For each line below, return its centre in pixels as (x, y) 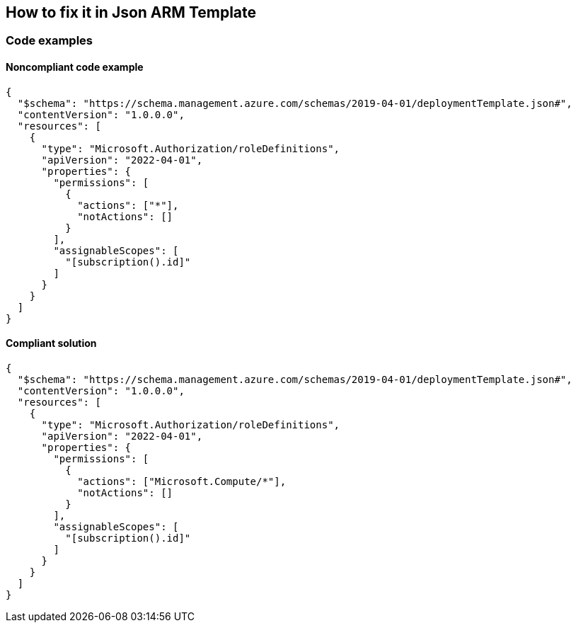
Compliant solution (51, 343)
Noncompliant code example (75, 67)
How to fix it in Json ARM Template (131, 12)
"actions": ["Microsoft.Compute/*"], (182, 481)
